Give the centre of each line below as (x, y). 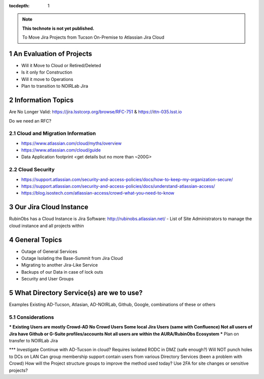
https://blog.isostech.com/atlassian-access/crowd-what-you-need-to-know (98, 193)
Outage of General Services (49, 251)
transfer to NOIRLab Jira (33, 340)
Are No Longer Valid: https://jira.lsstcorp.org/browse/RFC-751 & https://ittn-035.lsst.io (95, 112)
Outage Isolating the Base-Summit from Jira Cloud (72, 258)
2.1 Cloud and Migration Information (53, 133)
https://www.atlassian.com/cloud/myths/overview (71, 143)
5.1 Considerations (32, 317)
